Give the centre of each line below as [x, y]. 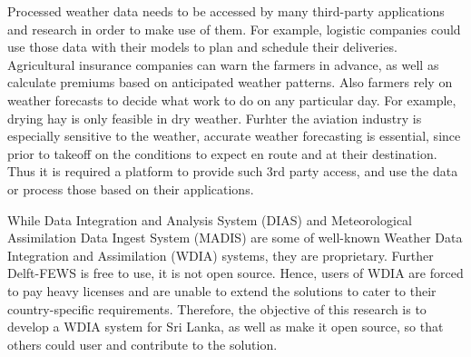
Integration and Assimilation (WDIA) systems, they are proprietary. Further [221, 255]
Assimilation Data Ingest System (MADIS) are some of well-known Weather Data [235, 238]
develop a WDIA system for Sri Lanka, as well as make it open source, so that [226, 327]
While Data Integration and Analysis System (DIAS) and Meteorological [210, 219]
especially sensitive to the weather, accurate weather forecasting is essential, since [234, 136]
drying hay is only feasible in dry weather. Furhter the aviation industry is [215, 118]
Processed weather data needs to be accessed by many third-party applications [226, 11]
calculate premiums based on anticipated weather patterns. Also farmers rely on [230, 82]
